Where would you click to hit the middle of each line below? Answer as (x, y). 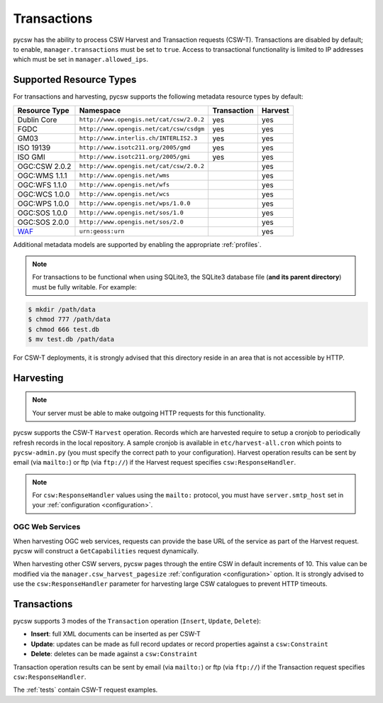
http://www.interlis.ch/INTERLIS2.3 (138, 138)
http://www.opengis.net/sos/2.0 (131, 222)
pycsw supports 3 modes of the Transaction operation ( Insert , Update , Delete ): (137, 621)
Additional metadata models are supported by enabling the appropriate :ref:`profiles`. (137, 244)
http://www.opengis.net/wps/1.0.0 (135, 203)
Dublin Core (37, 119)
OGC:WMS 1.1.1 (42, 175)
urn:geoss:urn (102, 232)
